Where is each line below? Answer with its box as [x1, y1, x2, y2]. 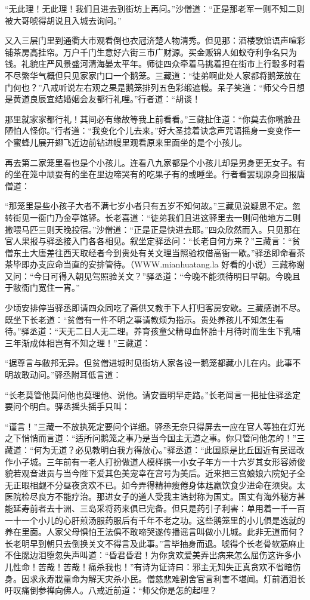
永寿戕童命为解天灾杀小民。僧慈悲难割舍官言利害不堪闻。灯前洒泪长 [38, 572, 305, 584]
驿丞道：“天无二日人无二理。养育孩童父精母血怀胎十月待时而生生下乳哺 [21, 325, 301, 337]
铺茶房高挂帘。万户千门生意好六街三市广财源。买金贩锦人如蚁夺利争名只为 [5, 45, 297, 58]
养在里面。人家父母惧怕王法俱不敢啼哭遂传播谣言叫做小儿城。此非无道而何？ [5, 525, 305, 538]
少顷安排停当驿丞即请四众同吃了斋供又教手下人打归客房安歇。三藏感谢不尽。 [5, 301, 305, 314]
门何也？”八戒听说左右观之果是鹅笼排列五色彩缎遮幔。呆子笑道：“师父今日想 [5, 81, 305, 93]
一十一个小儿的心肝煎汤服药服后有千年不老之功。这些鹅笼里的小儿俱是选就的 [5, 513, 305, 526]
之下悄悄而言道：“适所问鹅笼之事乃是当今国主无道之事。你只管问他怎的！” [5, 432, 297, 444]
